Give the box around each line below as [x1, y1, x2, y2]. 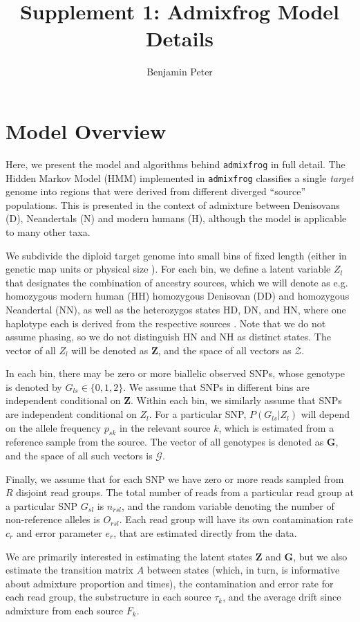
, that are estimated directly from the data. [113, 526, 297, 540]
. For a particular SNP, [149, 407, 247, 421]
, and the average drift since [222, 589, 341, 604]
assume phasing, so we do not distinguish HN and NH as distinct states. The [6, 329, 331, 344]
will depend [301, 407, 350, 421]
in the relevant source [119, 420, 211, 435]
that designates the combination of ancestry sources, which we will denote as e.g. [6, 275, 348, 289]
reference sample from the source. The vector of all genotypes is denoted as [6, 435, 324, 449]
